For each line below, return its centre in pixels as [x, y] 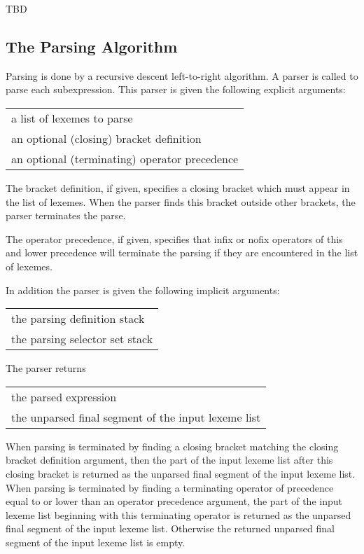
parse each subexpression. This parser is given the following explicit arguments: [176, 89]
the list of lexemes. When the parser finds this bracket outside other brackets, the [181, 201]
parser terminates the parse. [66, 215]
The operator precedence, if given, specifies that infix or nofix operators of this [174, 238]
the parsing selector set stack [82, 339]
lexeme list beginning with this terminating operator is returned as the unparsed [178, 514]
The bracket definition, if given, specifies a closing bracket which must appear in [178, 187]
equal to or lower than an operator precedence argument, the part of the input [174, 501]
